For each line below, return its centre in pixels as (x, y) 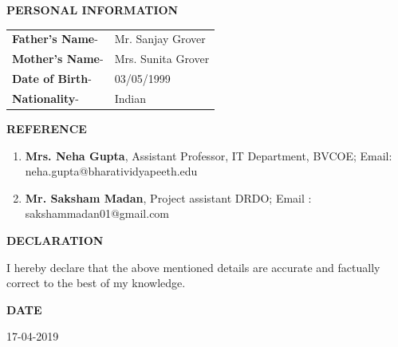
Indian (130, 98)
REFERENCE (47, 128)
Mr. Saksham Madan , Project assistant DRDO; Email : (168, 197)
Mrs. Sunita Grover (162, 59)
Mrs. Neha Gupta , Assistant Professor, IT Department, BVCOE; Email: (209, 155)
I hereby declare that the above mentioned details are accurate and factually (193, 267)
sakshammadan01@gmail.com (97, 213)
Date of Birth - (52, 79)
